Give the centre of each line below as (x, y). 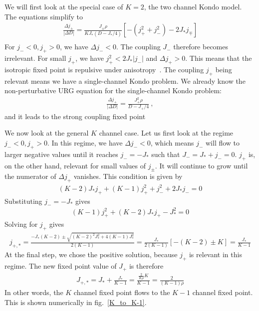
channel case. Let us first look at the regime (166, 133)
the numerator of (30, 176)
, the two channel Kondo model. (193, 6)
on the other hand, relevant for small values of (75, 165)
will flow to (223, 143)
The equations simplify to (44, 16)
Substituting (23, 201)
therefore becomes (201, 47)
